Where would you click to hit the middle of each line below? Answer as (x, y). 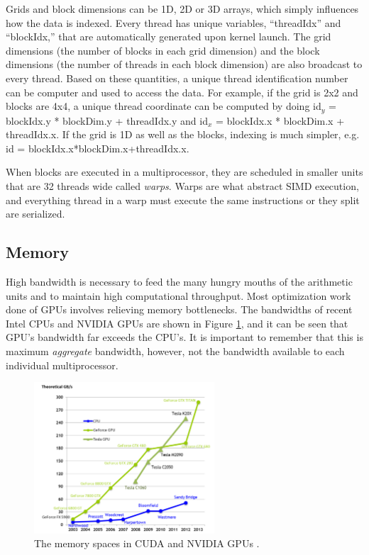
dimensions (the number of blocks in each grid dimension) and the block (163, 50)
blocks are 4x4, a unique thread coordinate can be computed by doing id (164, 106)
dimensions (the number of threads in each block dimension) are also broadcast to (184, 64)
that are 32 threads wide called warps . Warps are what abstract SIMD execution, (182, 185)
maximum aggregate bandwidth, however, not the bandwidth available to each (175, 351)
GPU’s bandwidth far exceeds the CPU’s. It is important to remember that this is (184, 337)
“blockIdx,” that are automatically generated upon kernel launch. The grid (169, 37)
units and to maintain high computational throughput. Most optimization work (178, 295)
